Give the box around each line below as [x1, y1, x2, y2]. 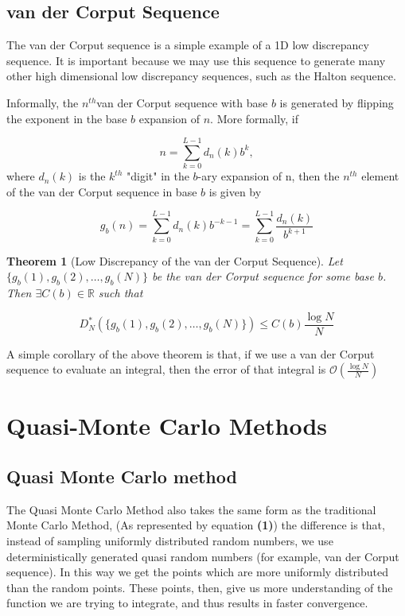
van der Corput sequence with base [96, 94, 268, 110]
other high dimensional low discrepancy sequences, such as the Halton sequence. [6, 68, 396, 84]
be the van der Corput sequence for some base [152, 268, 375, 285]
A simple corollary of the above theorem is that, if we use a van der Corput [6, 345, 375, 362]
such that [98, 285, 143, 300]
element [361, 168, 399, 184]
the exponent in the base [6, 110, 127, 126]
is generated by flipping [279, 94, 394, 110]
